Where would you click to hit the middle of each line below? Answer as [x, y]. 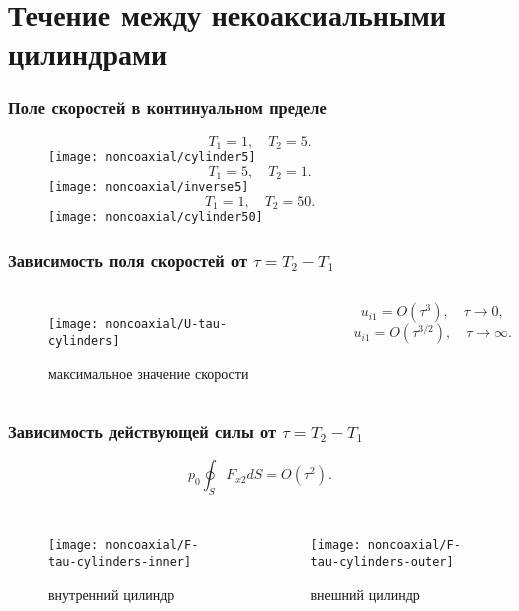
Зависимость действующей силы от [142, 431]
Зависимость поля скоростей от [127, 260]
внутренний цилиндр [111, 593]
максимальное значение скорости [148, 372]
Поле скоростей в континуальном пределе [167, 107]
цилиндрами [88, 53]
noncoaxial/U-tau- [166, 324]
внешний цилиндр [365, 593]
